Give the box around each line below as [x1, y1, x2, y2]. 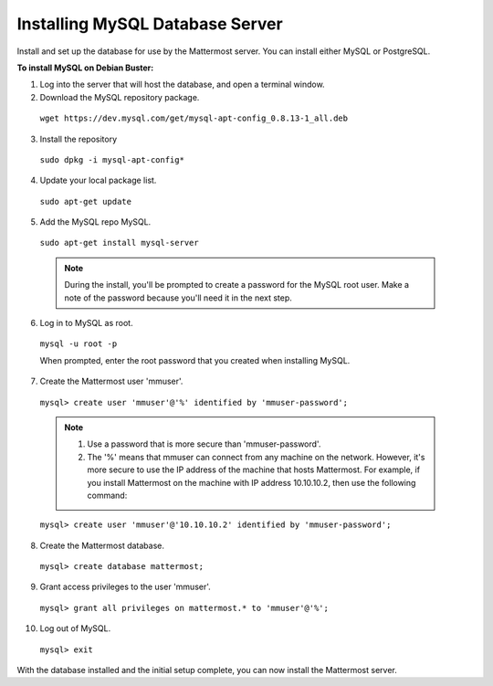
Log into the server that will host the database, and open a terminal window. [39, 79, 325, 90]
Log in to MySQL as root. [39, 318, 133, 329]
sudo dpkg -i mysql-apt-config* [39, 154, 184, 164]
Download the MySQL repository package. [39, 91, 200, 102]
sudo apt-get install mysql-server [39, 237, 200, 248]
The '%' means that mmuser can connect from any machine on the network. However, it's [87, 451, 425, 462]
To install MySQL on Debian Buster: [16, 62, 154, 73]
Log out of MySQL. [39, 623, 111, 634]
